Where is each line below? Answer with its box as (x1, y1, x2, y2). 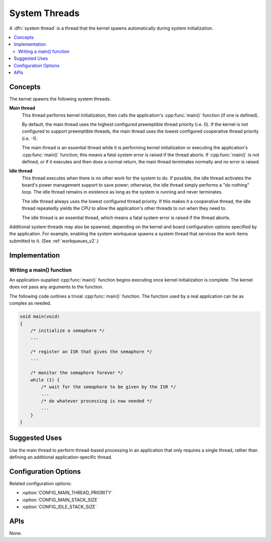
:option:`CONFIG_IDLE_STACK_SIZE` (22, 503, 97, 510)
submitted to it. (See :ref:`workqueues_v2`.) (9, 238, 99, 244)
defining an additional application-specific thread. (9, 454, 112, 460)
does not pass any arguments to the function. (9, 284, 104, 290)
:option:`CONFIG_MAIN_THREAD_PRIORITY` (22, 490, 113, 496)
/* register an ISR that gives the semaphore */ (30, 349, 153, 354)
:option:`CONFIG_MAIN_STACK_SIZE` (22, 497, 99, 503)
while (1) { (30, 377, 60, 383)
